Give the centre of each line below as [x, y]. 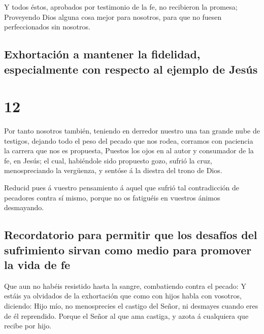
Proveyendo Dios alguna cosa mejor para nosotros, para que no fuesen [113, 16]
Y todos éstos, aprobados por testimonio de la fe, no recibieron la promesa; [121, 7]
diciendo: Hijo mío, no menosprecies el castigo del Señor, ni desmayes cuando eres [131, 306]
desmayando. [24, 207]
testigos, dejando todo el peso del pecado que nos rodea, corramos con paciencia [129, 140]
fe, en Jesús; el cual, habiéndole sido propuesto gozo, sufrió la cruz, [108, 160]
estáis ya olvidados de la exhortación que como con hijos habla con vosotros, [123, 296]
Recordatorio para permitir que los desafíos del [131, 235]
